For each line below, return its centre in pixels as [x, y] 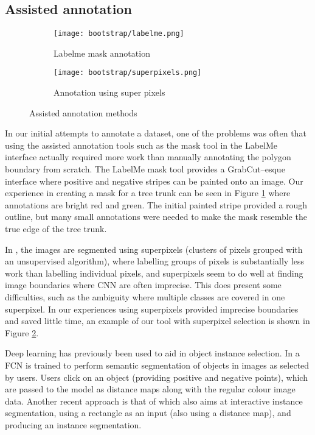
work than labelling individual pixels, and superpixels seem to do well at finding [154, 273]
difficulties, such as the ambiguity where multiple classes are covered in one [145, 297]
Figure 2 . [22, 332]
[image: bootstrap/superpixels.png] [128, 73]
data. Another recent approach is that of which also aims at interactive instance [154, 401]
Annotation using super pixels [109, 92]
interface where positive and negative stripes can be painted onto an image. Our [154, 181]
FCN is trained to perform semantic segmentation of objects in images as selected [157, 365]
